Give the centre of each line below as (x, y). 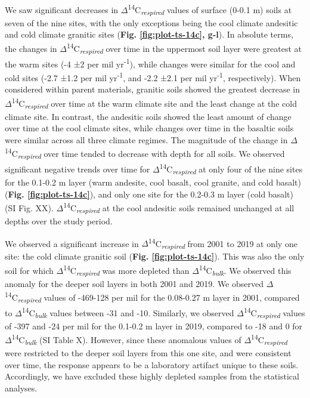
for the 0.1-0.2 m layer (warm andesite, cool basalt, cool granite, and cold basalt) (153, 182)
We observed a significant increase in (72, 243)
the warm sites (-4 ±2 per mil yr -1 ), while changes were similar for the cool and (150, 63)
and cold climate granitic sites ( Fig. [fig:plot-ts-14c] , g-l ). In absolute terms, (149, 34)
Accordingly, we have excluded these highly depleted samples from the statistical (152, 376)
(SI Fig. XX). (29, 207)
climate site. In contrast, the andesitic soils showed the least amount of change (148, 116)
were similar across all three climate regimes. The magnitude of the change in (146, 139)
